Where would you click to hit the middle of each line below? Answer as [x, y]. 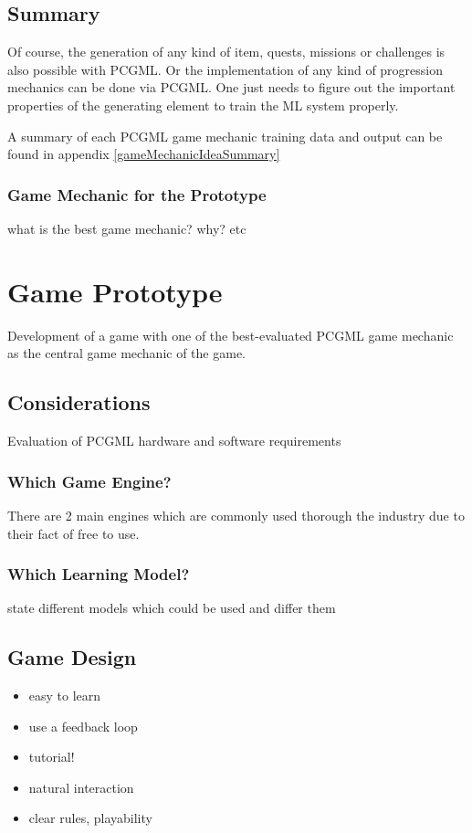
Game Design [72, 657]
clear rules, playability [90, 818]
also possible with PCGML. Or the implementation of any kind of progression [226, 69]
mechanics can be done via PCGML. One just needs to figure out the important [231, 87]
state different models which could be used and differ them [172, 608]
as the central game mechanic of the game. [127, 353]
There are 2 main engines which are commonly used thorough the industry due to [236, 515]
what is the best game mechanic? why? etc [127, 228]
